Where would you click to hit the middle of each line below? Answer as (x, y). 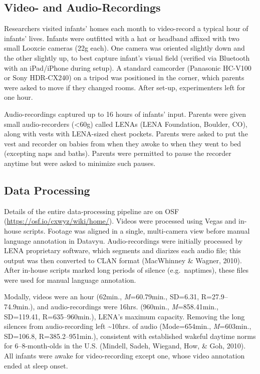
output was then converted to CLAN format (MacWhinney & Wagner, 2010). (123, 260)
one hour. (19, 97)
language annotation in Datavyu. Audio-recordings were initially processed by (123, 240)
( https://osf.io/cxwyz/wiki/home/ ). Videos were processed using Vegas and (120, 221)
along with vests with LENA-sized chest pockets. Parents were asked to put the (126, 134)
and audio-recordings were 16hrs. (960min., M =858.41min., (128, 307)
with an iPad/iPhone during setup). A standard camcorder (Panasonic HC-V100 (128, 67)
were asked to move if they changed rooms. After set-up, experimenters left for (125, 87)
